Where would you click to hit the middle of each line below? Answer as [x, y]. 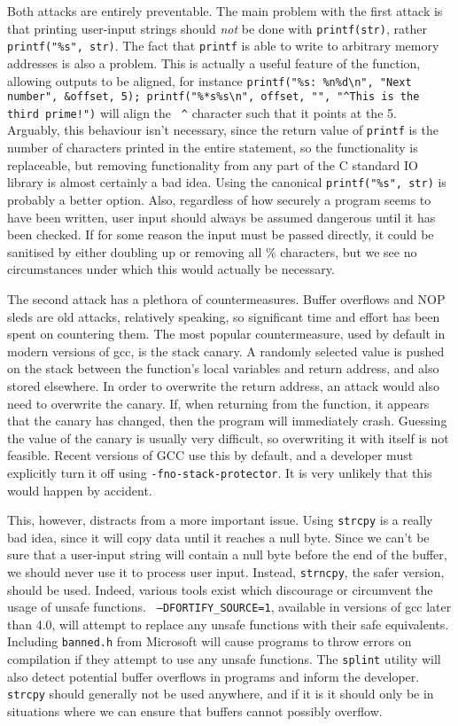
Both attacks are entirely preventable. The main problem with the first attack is [225, 11]
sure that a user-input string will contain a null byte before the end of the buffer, [227, 554]
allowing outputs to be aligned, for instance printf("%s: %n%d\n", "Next [210, 80]
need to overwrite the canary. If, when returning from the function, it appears [218, 403]
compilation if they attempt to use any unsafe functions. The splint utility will [224, 659]
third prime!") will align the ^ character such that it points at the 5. [202, 112]
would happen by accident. [80, 490]
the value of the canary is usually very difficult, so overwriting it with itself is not [228, 437]
